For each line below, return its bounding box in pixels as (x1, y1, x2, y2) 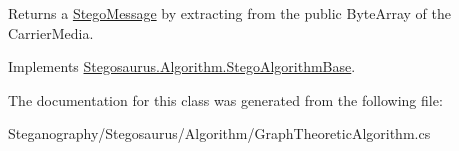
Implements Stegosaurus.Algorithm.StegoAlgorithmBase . (8, 56, 356, 77)
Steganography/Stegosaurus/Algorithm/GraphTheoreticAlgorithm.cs (8, 123, 431, 144)
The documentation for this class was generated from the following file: (8, 89, 443, 110)
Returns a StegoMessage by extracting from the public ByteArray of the (8, 3, 451, 23)
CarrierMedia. (8, 22, 94, 43)
